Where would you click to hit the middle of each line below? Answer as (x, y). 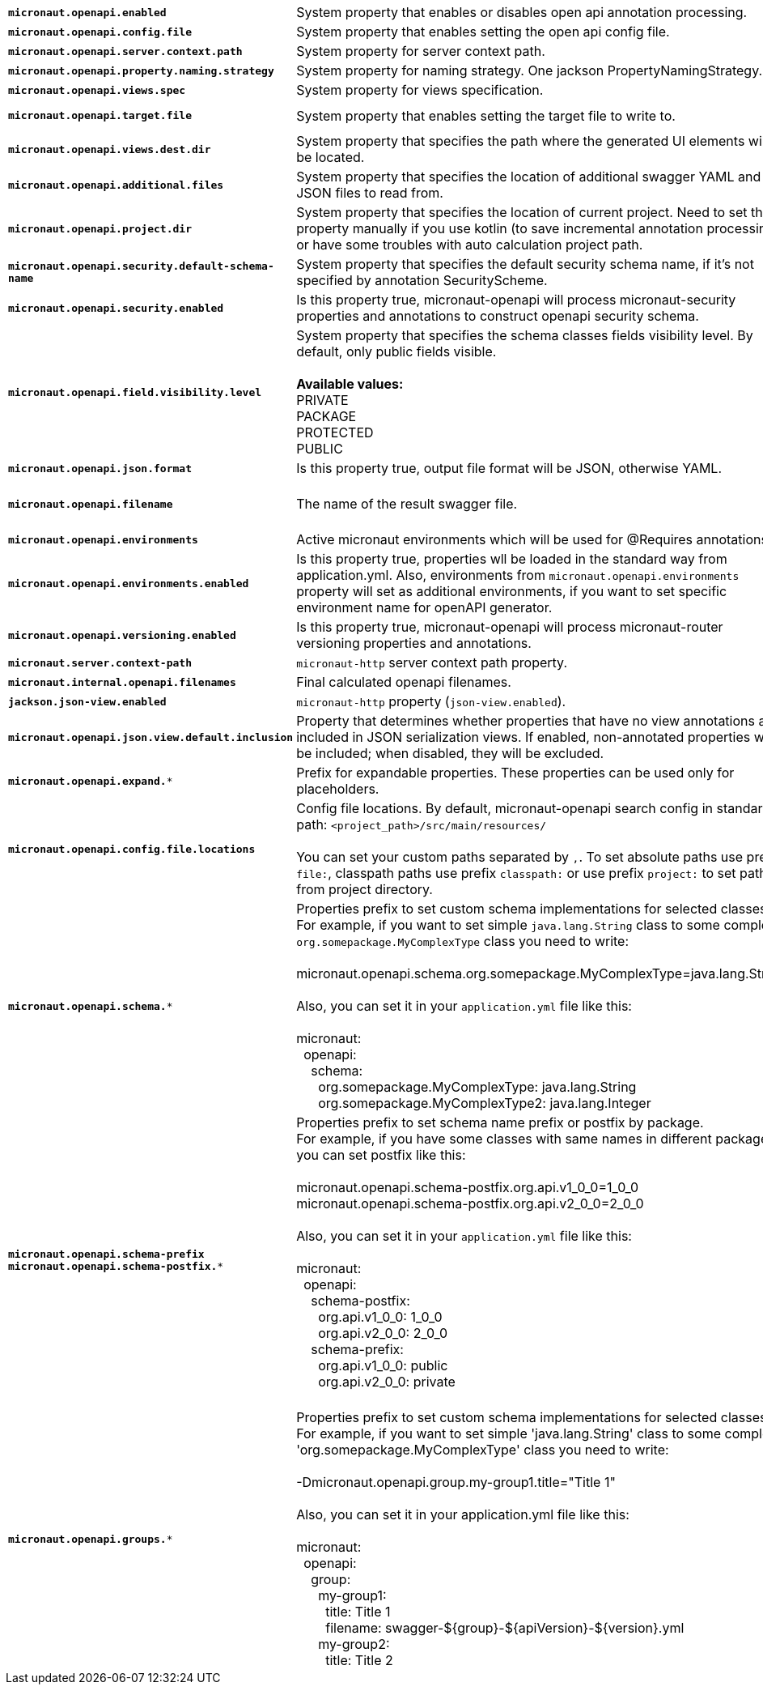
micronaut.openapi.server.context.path (125, 51)
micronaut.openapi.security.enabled (116, 308)
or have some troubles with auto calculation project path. (470, 245)
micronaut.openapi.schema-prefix (106, 1254)
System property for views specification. (420, 90)
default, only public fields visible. (396, 351)
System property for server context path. (421, 51)
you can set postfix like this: (381, 1155)
